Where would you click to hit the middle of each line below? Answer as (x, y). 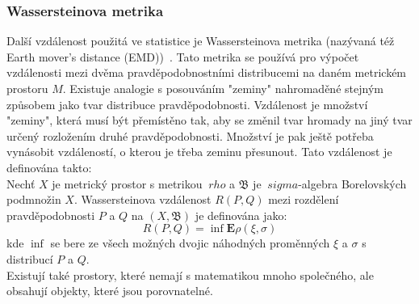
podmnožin (34, 199)
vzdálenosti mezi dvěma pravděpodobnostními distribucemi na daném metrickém (207, 72)
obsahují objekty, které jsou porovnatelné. (110, 291)
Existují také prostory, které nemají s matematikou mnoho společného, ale (190, 274)
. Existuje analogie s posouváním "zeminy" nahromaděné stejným (223, 88)
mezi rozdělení (304, 199)
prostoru (27, 88)
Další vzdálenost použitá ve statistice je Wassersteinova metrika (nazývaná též (201, 41)
